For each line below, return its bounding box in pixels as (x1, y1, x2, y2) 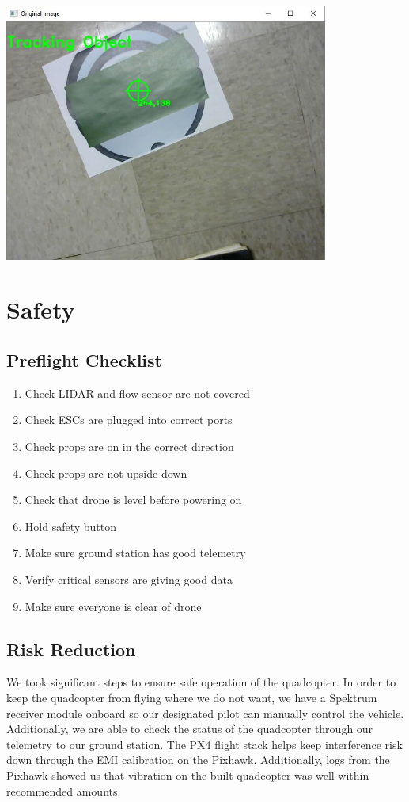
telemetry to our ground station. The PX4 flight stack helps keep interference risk (6, 735, 403, 752)
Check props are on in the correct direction (25, 438, 234, 455)
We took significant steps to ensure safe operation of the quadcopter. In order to (6, 674, 396, 690)
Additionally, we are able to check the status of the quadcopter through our (6, 720, 373, 737)
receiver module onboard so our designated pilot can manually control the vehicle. (6, 705, 404, 721)
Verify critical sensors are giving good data (25, 571, 233, 587)
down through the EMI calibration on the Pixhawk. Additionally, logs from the (6, 751, 390, 768)
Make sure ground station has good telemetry (25, 544, 246, 561)
